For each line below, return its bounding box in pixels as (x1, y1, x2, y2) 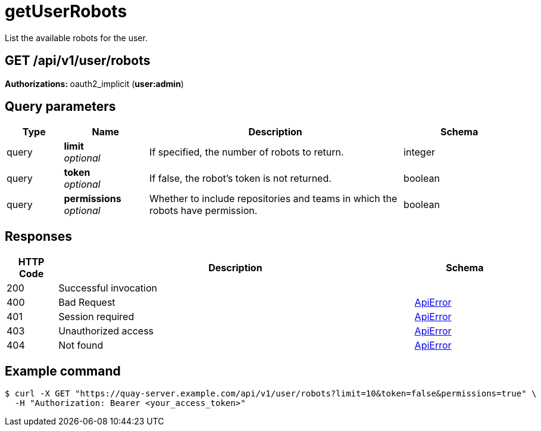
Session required (58, 311, 135, 323)
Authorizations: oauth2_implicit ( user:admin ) (5, 78, 184, 89)
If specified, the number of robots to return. (149, 146, 344, 159)
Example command (5, 363, 121, 379)
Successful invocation (58, 282, 157, 294)
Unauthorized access (58, 325, 154, 337)
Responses (5, 228, 73, 244)
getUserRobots (5, 1, 127, 21)
